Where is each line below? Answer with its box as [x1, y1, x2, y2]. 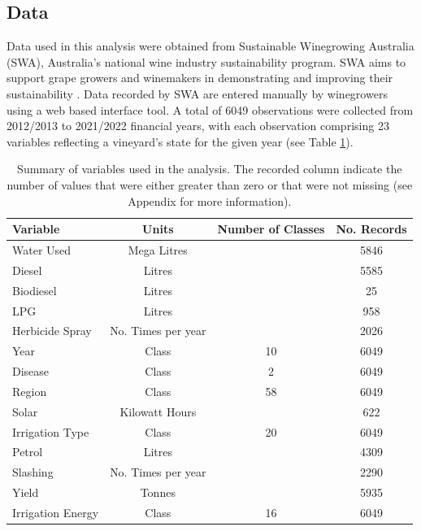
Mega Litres [128, 241, 188, 258]
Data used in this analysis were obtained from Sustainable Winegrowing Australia [7, 37, 414, 54]
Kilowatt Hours [119, 403, 197, 420]
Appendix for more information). [128, 192, 292, 209]
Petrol [12, 443, 43, 460]
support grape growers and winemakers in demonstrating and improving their [7, 69, 393, 86]
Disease [12, 363, 50, 380]
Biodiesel [12, 281, 57, 298]
